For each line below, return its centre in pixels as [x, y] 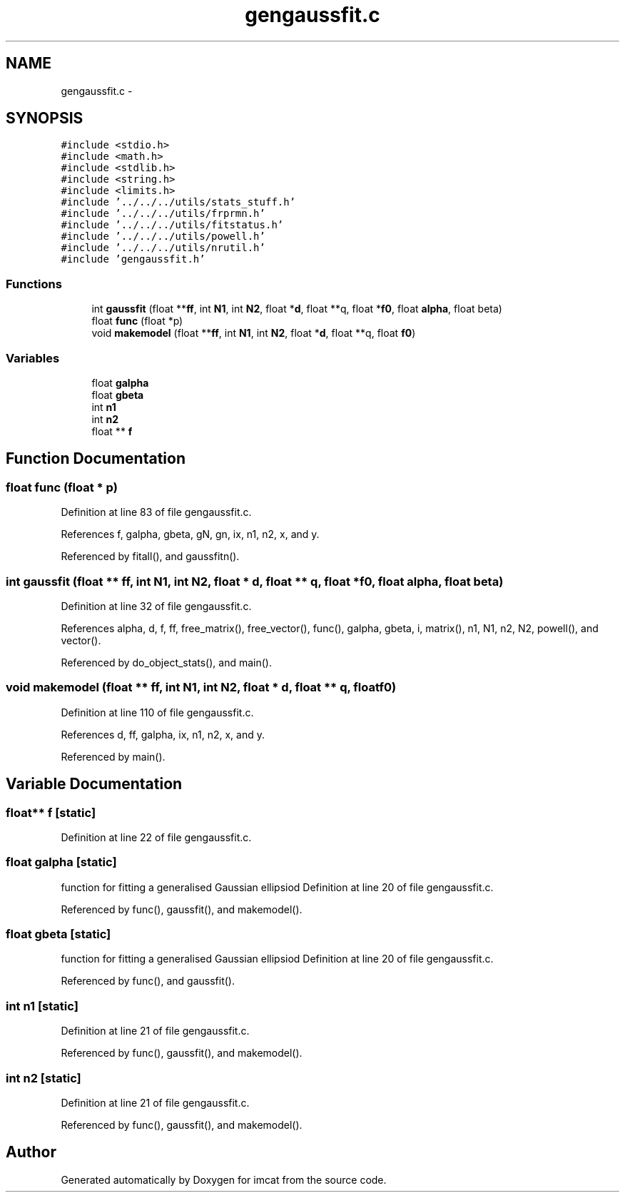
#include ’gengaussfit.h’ [133, 259]
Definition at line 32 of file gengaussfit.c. [156, 606]
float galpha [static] [61, 862]
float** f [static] [51, 812]
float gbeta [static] [59, 934]
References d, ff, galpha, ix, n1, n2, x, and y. [163, 734]
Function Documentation [96, 459]
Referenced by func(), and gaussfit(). [148, 981]
